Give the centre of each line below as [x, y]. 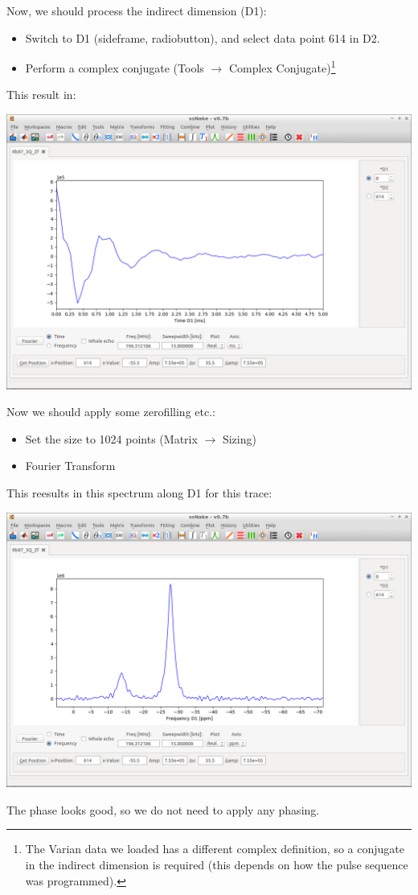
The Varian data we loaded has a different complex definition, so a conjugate [215, 849]
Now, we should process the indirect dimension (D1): [137, 10]
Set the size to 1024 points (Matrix [111, 438]
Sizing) [239, 438]
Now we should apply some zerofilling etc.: [111, 412]
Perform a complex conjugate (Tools [115, 67]
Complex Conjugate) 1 [282, 66]
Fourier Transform [70, 466]
